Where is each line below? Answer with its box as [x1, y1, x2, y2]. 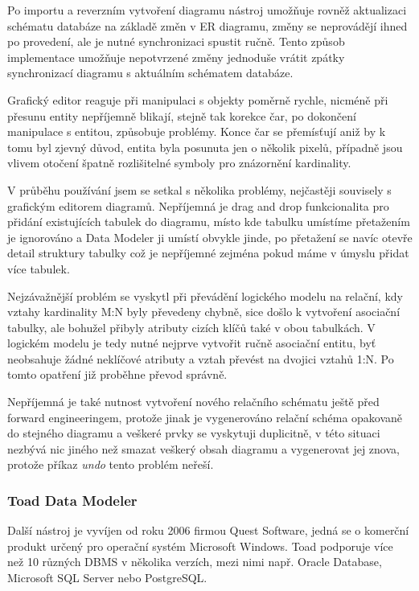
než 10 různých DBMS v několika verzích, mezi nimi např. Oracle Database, [7, 553, 382, 570]
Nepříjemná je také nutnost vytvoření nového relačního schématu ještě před [7, 393, 380, 410]
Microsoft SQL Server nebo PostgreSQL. [7, 569, 207, 586]
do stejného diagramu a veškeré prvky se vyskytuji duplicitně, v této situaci [7, 425, 380, 441]
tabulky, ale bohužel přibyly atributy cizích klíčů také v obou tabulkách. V [7, 318, 376, 335]
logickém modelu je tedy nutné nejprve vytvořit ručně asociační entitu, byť [7, 334, 376, 351]
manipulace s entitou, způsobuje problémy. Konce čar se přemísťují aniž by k [7, 123, 386, 140]
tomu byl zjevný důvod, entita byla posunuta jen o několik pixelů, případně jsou [7, 138, 403, 155]
